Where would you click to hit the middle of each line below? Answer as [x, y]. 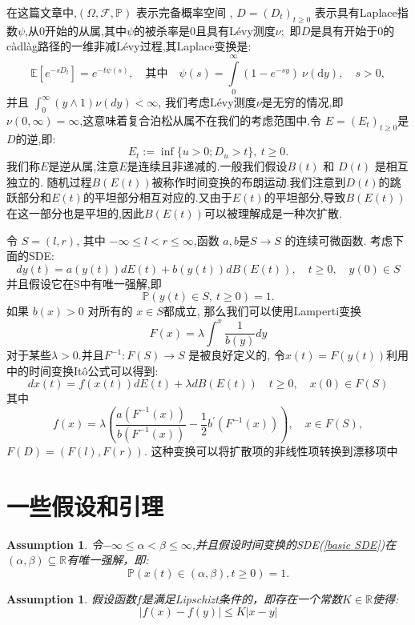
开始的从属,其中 [86, 30]
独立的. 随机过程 [49, 181]
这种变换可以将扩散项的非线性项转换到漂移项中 [274, 450]
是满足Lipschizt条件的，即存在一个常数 [242, 598]
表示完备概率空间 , [184, 12]
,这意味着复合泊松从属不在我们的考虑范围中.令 [201, 120]
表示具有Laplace [356, 12]
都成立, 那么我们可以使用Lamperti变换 [262, 311]
